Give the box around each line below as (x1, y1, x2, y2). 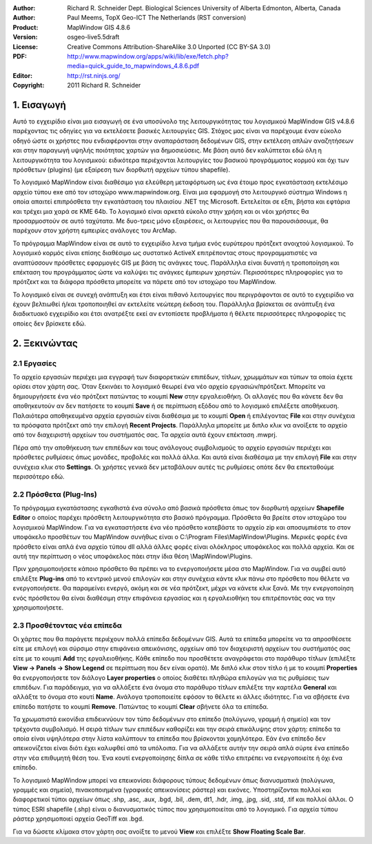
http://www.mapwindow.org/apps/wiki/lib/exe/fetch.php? (67, 52, 229, 60)
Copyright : (12, 81, 45, 90)
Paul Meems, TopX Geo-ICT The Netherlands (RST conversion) (67, 14, 247, 22)
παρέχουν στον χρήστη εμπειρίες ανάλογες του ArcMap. (12, 226, 177, 234)
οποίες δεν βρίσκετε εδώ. (12, 319, 86, 328)
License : (12, 42, 38, 51)
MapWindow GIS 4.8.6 (67, 23, 131, 31)
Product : (12, 23, 39, 31)
